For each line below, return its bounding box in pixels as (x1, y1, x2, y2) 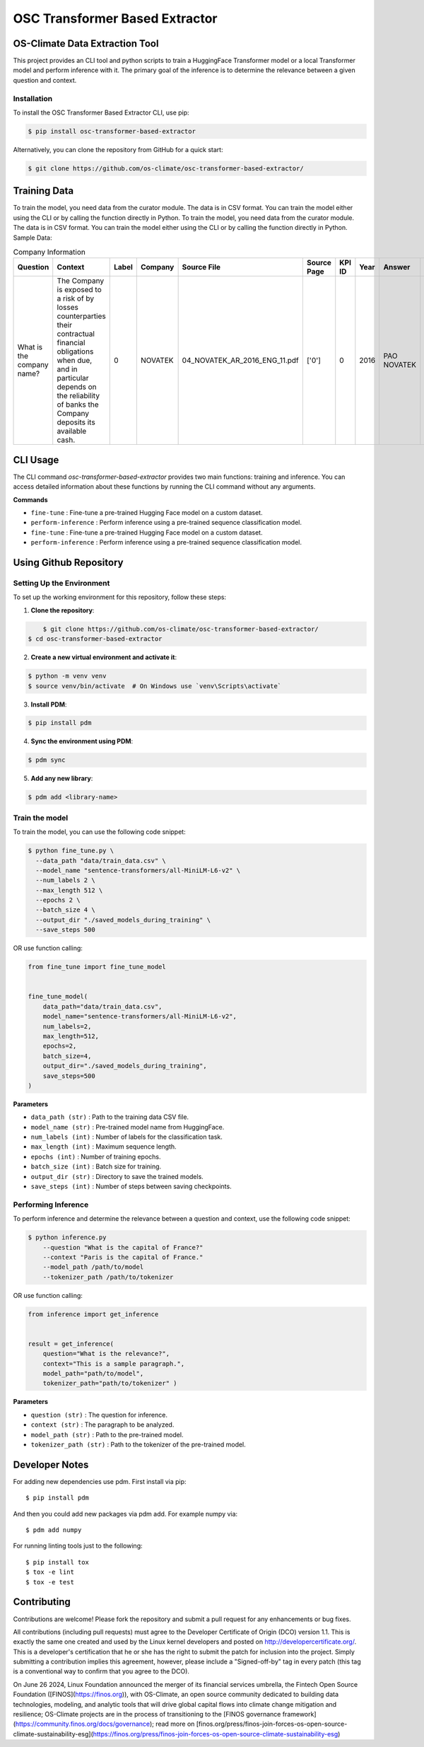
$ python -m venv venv (28, 672, 107, 680)
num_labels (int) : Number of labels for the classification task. (30, 1132, 223, 1142)
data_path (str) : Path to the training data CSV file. (30, 1113, 189, 1121)
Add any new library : (30, 774, 93, 783)
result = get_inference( (28, 1340, 114, 1347)
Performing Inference (13, 1200, 89, 1209)
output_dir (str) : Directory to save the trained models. (30, 1172, 204, 1180)
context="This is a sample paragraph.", (42, 1359, 185, 1368)
